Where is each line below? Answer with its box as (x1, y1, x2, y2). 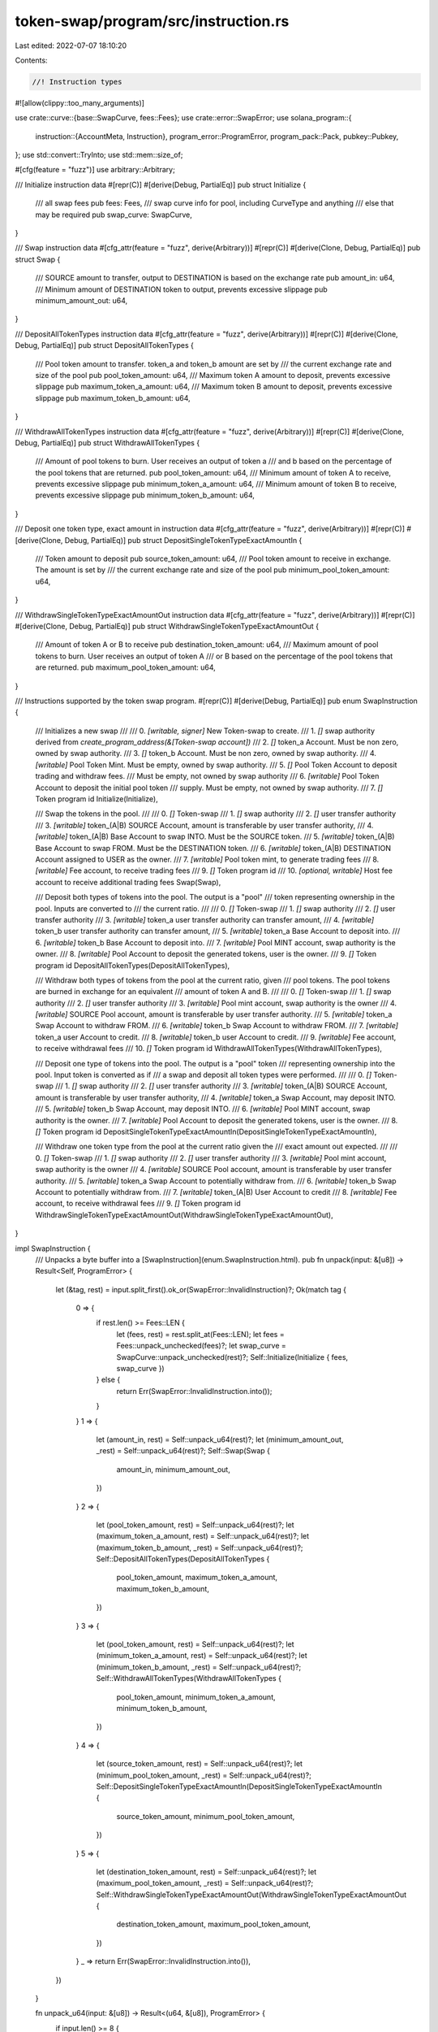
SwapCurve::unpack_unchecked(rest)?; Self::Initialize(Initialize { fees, (116, 1352, 349, 1361)
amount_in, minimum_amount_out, (116, 1464, 230, 1474)
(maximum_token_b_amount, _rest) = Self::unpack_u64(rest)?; (96, 1543, 303, 1552)
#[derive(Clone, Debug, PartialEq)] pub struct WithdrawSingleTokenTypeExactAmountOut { (15, 621, 320, 631)
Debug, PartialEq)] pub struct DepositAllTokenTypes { (15, 341, 194, 350)
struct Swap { (15, 254, 61, 264)
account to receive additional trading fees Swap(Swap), (35, 877, 221, 887)
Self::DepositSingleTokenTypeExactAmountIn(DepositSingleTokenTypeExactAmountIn (96, 1781, 383, 1791)
